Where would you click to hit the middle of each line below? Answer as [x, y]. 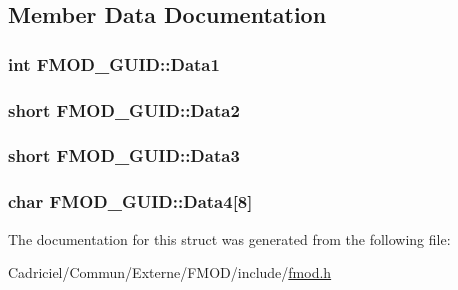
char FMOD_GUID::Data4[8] [130, 201]
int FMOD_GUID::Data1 [114, 63]
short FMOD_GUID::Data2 [124, 109]
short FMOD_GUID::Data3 [124, 155]
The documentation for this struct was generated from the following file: [229, 238]
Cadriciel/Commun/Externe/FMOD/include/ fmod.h [170, 272]
